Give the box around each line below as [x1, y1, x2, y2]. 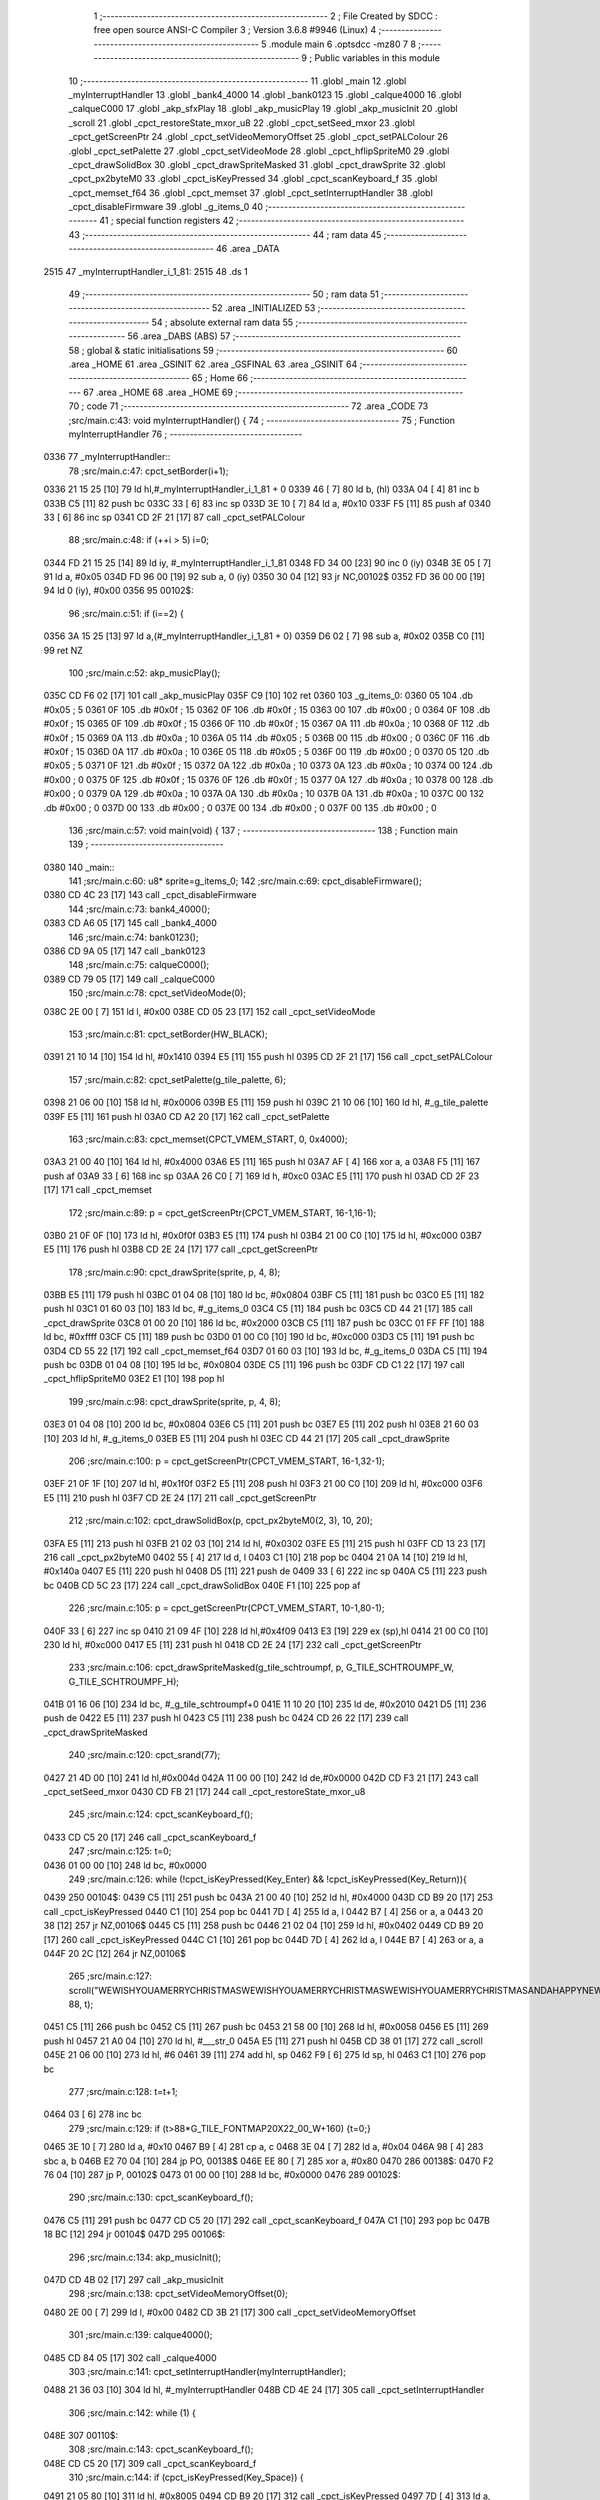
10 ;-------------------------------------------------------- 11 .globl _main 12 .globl [68, 75, 407, 87]
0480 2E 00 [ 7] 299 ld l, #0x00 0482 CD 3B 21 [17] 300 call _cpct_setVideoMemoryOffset [43, 2306, 417, 2318]
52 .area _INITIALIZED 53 [211, 302, 316, 314]
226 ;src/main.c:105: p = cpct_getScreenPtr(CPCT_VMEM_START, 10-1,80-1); [68, 1602, 385, 1614]
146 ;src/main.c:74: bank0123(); [68, 931, 199, 943]
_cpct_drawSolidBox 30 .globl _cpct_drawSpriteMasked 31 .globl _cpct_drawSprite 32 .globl [68, 158, 446, 170]
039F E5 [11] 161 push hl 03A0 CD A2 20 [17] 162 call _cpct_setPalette [43, 1110, 330, 1122]
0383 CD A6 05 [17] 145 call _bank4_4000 [43, 917, 217, 929]
